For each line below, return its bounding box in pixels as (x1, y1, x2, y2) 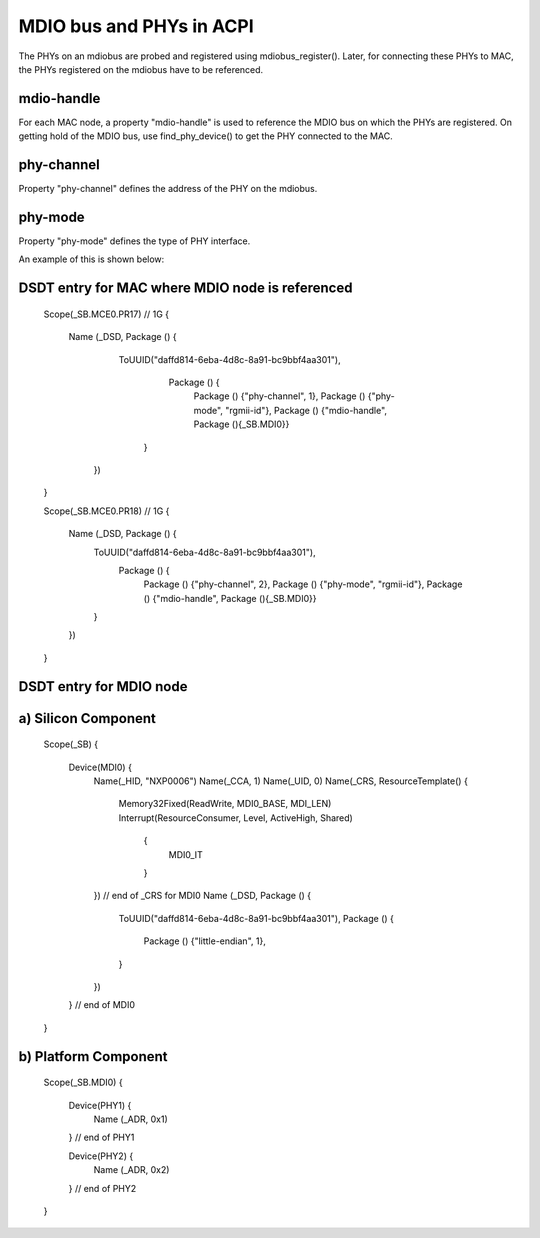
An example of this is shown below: (18, 253, 165, 265)
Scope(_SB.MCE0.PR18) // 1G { (43, 505, 170, 517)
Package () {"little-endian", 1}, (143, 935, 267, 947)
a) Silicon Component (18, 710, 157, 727)
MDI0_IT (168, 848, 204, 860)
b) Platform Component (18, 1048, 169, 1065)
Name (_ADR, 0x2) (93, 1164, 170, 1176)
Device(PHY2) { (68, 1150, 134, 1162)
